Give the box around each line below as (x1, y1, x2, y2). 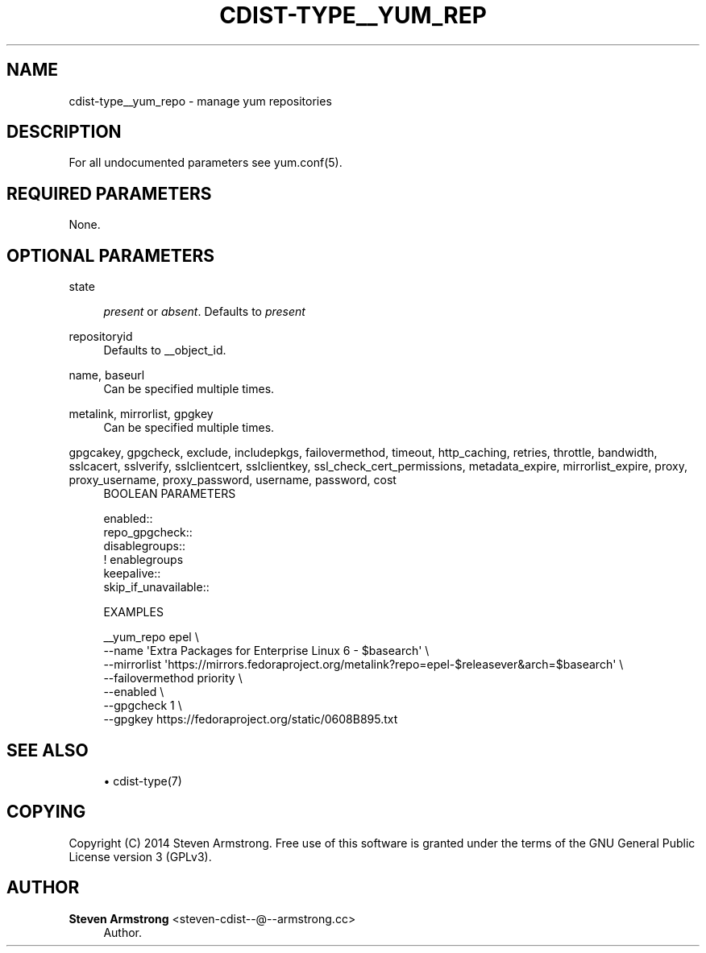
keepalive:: (103, 566, 161, 581)
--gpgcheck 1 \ (103, 698, 182, 713)
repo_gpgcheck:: (103, 525, 193, 540)
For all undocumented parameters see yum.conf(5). (69, 155, 343, 170)
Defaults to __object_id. (103, 343, 226, 358)
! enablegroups (103, 553, 184, 567)
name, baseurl (69, 368, 145, 383)
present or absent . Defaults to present (103, 305, 305, 319)
